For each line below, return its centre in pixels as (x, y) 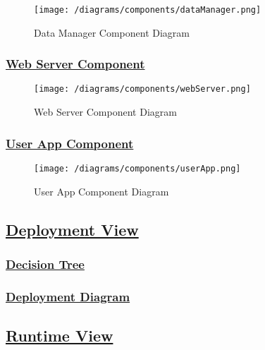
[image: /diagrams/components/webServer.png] (142, 89)
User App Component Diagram (101, 191)
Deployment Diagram (68, 296)
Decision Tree (45, 264)
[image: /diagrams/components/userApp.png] (137, 168)
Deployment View (72, 229)
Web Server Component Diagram (105, 112)
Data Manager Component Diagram (112, 32)
